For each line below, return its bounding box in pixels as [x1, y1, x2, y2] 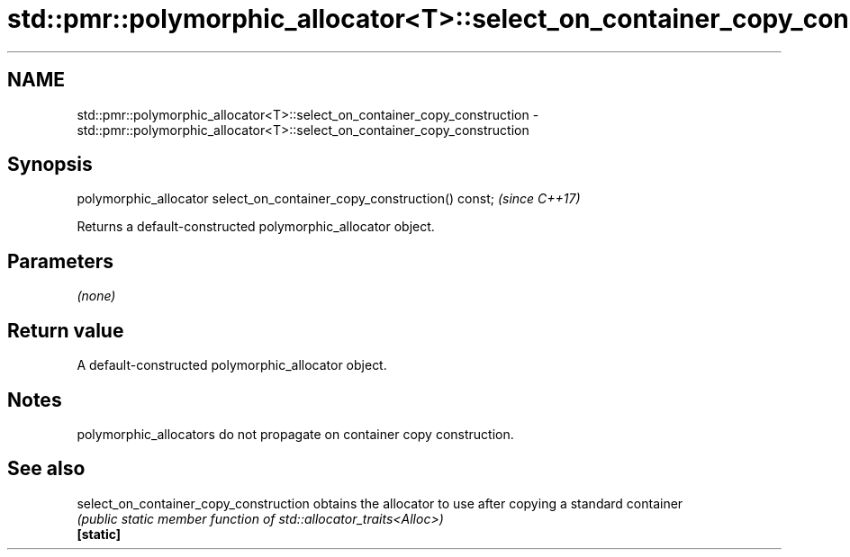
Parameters [7, 249, 113, 273]
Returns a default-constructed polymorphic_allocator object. [77, 219, 435, 235]
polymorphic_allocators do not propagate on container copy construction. [77, 426, 514, 442]
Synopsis [7, 153, 93, 176]
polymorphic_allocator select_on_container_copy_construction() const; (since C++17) [77, 191, 581, 207]
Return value [7, 319, 124, 342]
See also [7, 457, 86, 481]
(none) [77, 288, 116, 304]
